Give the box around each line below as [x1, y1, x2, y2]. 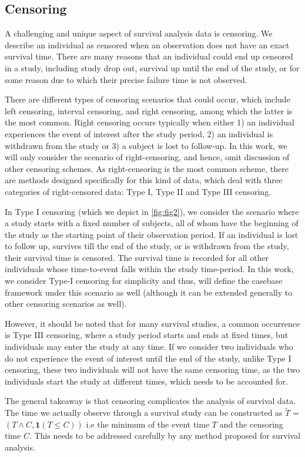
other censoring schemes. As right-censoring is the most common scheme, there [5, 162, 289, 174]
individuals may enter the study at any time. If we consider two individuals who [5, 340, 293, 353]
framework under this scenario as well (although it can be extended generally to [5, 286, 293, 298]
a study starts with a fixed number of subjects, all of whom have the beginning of [5, 217, 299, 229]
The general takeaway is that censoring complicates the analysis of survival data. [5, 395, 296, 407]
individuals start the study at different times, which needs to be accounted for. [5, 375, 288, 387]
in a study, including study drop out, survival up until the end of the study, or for [5, 61, 300, 74]
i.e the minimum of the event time [86, 418, 210, 430]
